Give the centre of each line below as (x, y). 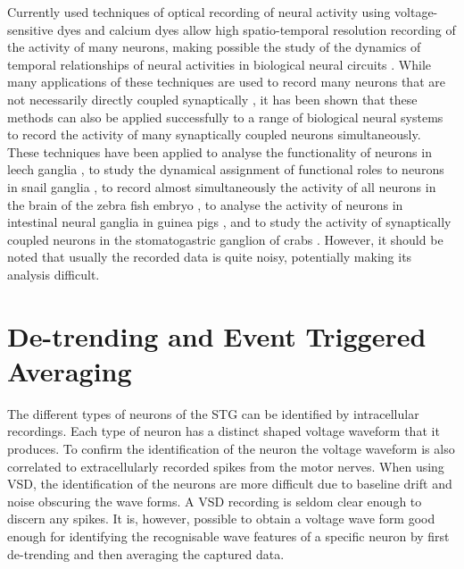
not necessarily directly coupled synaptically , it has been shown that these (212, 99)
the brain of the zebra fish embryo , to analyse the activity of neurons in (205, 204)
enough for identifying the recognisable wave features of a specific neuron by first (228, 536)
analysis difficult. (54, 274)
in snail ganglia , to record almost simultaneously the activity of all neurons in (222, 186)
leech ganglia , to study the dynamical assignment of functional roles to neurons (226, 169)
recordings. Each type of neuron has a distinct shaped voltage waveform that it (224, 431)
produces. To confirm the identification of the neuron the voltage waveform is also (231, 448)
